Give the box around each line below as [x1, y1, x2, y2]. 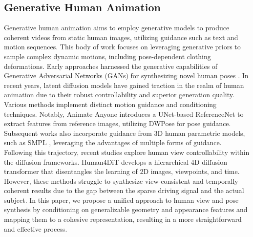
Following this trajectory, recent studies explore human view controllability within [4, 147, 250, 157]
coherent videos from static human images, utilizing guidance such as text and [4, 32, 238, 42]
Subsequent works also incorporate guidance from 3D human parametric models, [4, 128, 245, 138]
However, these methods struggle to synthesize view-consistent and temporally [4, 175, 238, 186]
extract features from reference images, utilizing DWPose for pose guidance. [4, 118, 231, 129]
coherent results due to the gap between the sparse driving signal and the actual [4, 185, 244, 195]
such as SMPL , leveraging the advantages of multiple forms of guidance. [4, 137, 222, 148]
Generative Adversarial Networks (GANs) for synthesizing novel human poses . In [4, 70, 249, 81]
